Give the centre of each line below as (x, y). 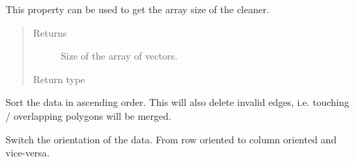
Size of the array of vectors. (119, 56)
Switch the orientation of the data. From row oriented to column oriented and (171, 139)
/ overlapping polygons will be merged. (88, 115)
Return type (59, 79)
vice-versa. (28, 153)
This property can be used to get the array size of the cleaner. (138, 9)
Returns (50, 32)
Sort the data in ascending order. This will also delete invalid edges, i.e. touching (177, 102)
